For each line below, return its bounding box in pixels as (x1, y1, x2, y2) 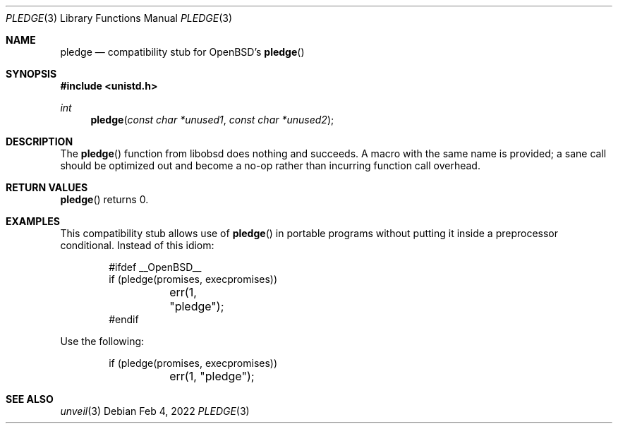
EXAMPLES (6, 215, 60, 227)
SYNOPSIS (6, 68, 57, 80)
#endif (109, 313, 139, 325)
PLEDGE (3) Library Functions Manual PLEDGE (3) (6, 12, 233, 24)
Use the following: (60, 335, 145, 347)
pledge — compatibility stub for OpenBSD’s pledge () (60, 46, 305, 58)
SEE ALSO (6, 393, 54, 405)
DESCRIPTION (6, 135, 73, 147)
